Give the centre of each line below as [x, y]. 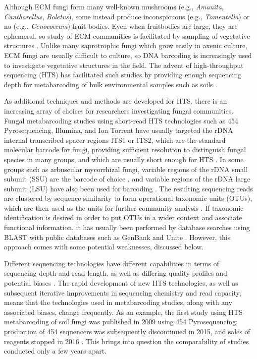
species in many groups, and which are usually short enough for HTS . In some [124, 159]
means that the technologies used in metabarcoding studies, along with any [118, 302]
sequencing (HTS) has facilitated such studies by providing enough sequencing [123, 75]
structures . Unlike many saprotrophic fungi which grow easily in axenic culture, [126, 45]
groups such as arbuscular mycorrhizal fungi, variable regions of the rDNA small [126, 169]
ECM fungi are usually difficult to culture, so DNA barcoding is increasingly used [128, 55]
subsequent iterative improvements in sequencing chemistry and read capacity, [123, 292]
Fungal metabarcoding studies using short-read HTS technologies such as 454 [121, 120]
